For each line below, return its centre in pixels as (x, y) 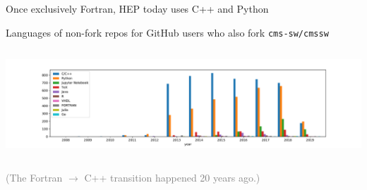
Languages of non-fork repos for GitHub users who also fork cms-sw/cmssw (167, 32)
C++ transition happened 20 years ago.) (172, 177)
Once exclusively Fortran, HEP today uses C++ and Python (137, 8)
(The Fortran (34, 177)
